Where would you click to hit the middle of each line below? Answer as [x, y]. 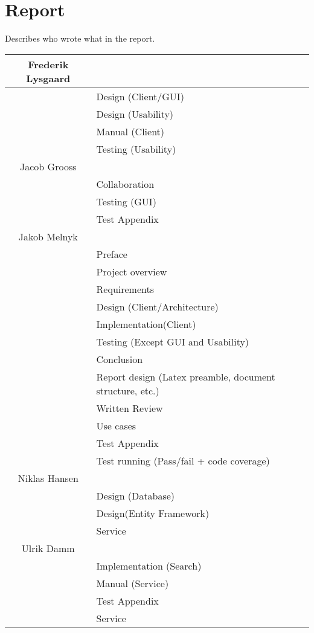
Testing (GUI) [126, 201]
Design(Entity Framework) [153, 513]
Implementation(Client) [146, 324]
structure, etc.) [128, 390]
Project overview [132, 271]
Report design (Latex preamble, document [186, 376]
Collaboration [125, 184]
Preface [112, 254]
